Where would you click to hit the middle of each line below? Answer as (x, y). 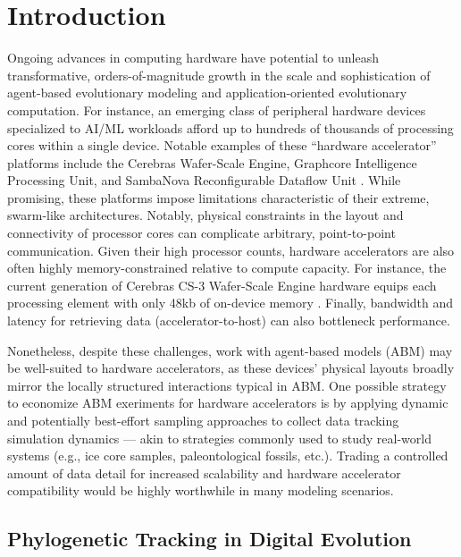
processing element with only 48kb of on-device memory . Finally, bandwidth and (230, 303)
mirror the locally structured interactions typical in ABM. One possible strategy (227, 385)
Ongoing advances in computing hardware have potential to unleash (193, 58)
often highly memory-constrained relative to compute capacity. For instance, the (227, 268)
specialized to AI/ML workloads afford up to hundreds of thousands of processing (230, 127)
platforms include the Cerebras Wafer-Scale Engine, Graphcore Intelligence (212, 162)
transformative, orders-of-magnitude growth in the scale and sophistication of (219, 75)
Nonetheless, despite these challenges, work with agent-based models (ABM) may (230, 350)
